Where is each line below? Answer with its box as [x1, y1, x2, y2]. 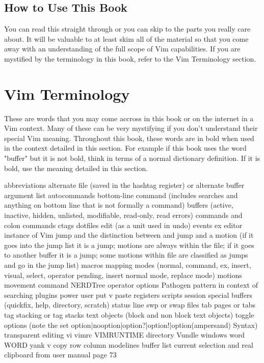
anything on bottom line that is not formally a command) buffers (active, [4, 200, 233, 210]
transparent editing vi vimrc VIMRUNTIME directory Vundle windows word [4, 329, 245, 340]
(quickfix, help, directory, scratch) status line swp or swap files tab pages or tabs [4, 299, 256, 310]
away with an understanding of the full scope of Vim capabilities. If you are [4, 43, 241, 54]
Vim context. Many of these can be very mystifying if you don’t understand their [4, 123, 258, 133]
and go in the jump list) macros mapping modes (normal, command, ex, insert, [4, 260, 251, 270]
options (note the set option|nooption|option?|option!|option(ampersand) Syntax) [4, 319, 258, 330]
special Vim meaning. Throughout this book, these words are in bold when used [4, 132, 254, 143]
